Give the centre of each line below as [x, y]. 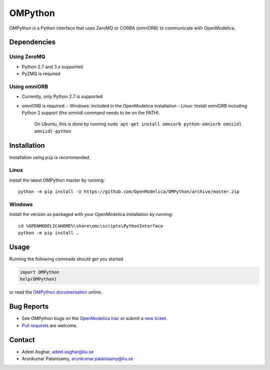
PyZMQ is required [41, 74]
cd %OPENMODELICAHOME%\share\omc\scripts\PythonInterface [91, 226]
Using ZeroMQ [27, 56]
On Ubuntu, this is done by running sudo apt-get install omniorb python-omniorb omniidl [138, 124]
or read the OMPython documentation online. [56, 292]
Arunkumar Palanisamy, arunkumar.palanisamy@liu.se [77, 359]
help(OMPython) [38, 279]
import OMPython [40, 272]
